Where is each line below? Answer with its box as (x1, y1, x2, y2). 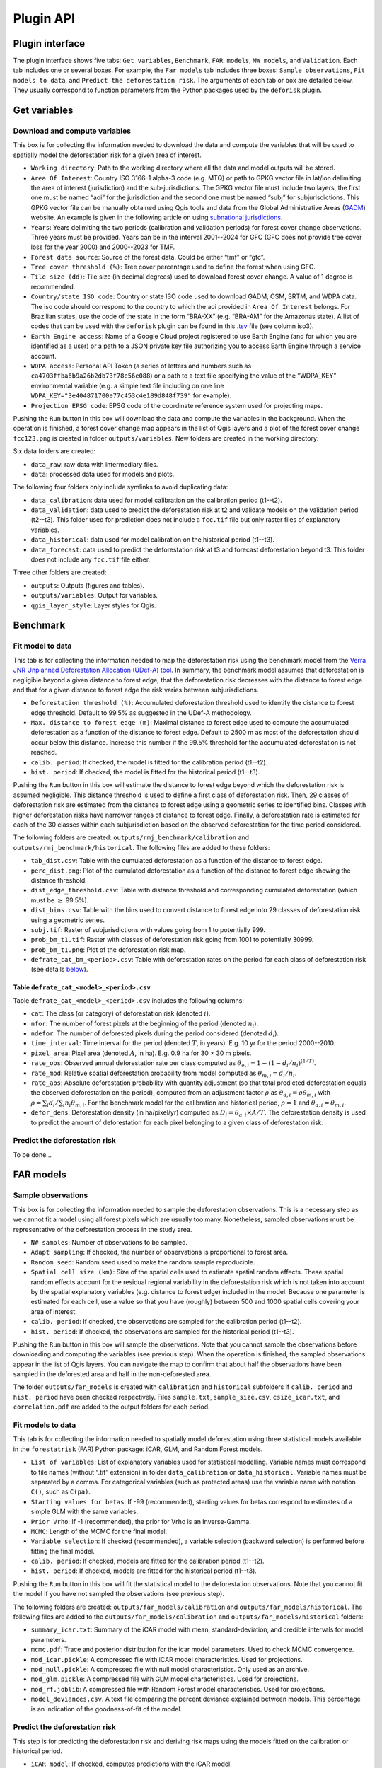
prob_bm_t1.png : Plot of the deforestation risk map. (30, 945, 186, 954)
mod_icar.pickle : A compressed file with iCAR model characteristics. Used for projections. (30, 1655, 303, 1663)
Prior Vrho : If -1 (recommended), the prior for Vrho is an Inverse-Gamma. (30, 1517, 251, 1525)
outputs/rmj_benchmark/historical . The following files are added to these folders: (13, 843, 270, 851)
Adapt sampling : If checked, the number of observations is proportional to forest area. (30, 1248, 289, 1257)
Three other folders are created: (13, 568, 107, 576)
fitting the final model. (30, 1547, 95, 1555)
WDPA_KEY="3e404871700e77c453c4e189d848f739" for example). (30, 391, 232, 400)
